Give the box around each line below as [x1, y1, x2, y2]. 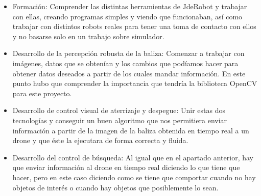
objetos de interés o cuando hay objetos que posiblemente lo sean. [12, 182, 219, 192]
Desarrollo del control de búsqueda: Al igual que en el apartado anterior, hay [12, 152, 253, 162]
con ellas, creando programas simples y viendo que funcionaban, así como [12, 11, 243, 21]
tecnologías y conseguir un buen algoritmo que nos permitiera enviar [12, 115, 227, 125]
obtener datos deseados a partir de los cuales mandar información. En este [12, 68, 246, 78]
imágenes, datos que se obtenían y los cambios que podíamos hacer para [12, 58, 239, 68]
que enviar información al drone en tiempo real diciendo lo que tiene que [12, 162, 240, 173]
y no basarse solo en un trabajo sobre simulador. [12, 31, 164, 41]
